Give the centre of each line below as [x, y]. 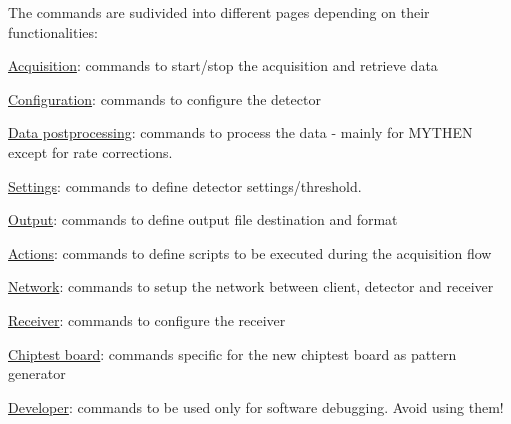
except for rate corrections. [90, 151]
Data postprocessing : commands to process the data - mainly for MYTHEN [240, 132]
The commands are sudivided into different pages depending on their [219, 12]
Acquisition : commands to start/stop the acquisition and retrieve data [223, 65]
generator [37, 373]
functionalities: [53, 31]
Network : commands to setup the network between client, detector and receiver [251, 286]
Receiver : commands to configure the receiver [147, 319]
